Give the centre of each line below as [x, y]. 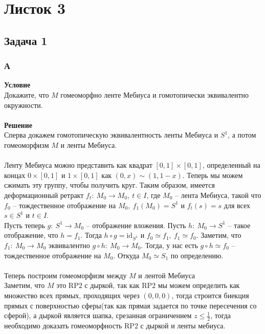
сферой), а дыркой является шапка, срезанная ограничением [98, 315]
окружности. [24, 105]
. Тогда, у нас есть [169, 245]
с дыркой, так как [112, 285]
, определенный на [231, 165]
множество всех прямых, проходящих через [72, 295]
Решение [18, 125]
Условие [17, 85]
